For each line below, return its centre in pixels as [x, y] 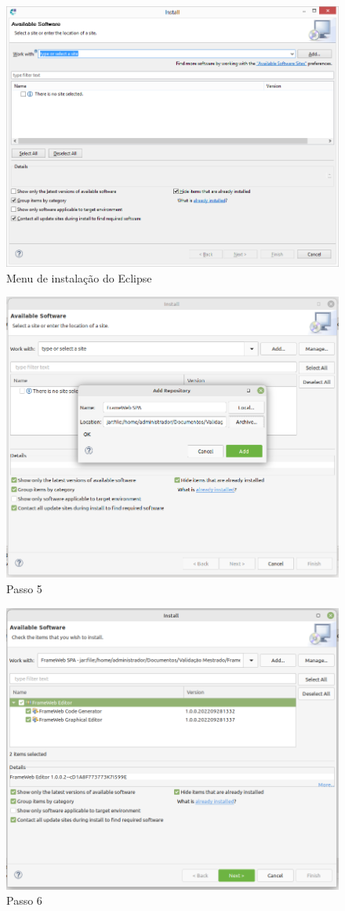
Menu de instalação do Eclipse [79, 277]
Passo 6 [24, 900]
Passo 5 [24, 589]
